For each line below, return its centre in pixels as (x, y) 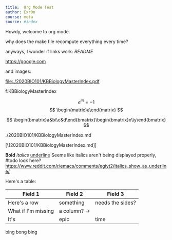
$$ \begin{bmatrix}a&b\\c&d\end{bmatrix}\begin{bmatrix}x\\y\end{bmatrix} (86, 120)
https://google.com (26, 61)
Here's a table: (21, 182)
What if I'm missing (31, 211)
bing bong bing (21, 232)
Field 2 (74, 194)
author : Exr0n (21, 12)
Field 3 (116, 194)
